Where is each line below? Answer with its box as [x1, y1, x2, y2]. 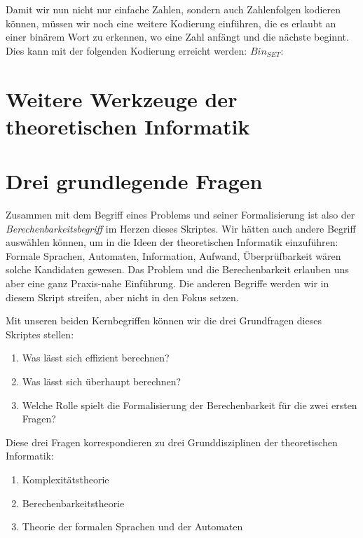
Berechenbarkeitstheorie [22, 495, 125, 510]
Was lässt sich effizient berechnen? [22, 350, 170, 365]
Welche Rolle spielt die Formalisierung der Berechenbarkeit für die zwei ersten [22, 397, 357, 412]
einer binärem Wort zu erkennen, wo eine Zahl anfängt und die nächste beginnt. [6, 29, 349, 44]
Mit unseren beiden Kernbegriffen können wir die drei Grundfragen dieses [6, 313, 322, 328]
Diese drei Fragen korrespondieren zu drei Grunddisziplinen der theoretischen [6, 434, 338, 449]
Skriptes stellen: [6, 326, 74, 341]
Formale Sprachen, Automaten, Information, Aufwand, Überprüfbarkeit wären [6, 248, 341, 263]
